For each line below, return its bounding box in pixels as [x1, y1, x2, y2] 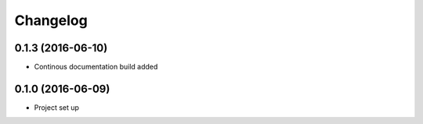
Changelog [14, 12, 88, 29]
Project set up [34, 102, 80, 112]
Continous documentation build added [34, 62, 158, 72]
